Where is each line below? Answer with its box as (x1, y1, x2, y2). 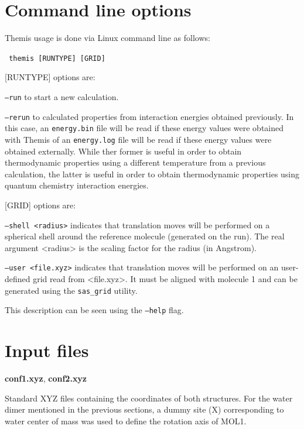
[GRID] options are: (5, 198, 76, 211)
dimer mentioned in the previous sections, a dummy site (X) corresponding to (5, 403, 284, 416)
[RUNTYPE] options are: (5, 71, 95, 83)
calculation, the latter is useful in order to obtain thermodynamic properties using (5, 167, 300, 180)
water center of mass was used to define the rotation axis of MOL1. (5, 414, 247, 427)
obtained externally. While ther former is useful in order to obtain (5, 145, 242, 157)
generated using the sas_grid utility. (5, 284, 138, 296)
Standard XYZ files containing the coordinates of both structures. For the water (5, 392, 293, 404)
